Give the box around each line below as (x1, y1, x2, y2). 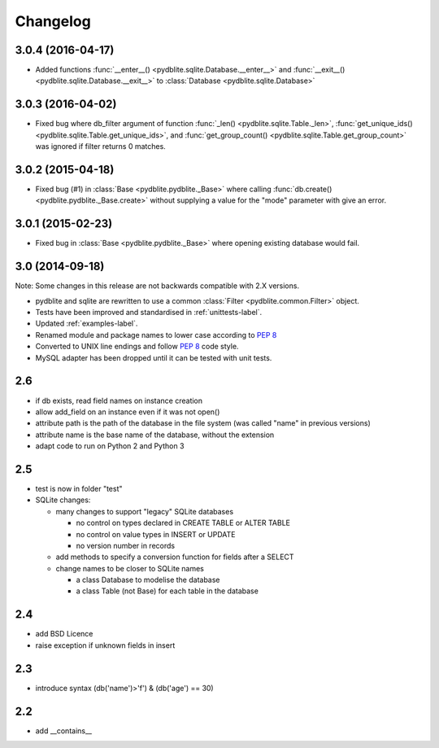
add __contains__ (35, 725, 93, 736)
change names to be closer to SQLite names (55, 563, 205, 573)
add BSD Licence (35, 629, 93, 639)
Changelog (15, 12, 91, 30)
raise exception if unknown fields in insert (35, 640, 176, 650)
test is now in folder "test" (35, 483, 123, 493)
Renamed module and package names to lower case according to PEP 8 (35, 330, 277, 339)
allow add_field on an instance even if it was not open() (35, 407, 220, 417)
